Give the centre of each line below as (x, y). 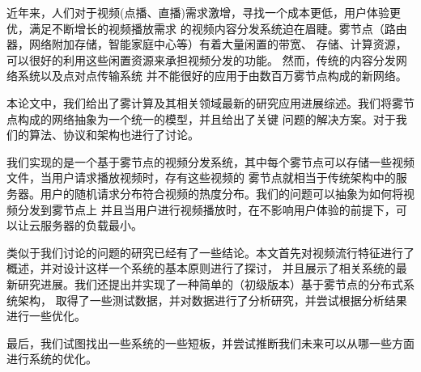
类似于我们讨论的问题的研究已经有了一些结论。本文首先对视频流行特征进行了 (210, 252)
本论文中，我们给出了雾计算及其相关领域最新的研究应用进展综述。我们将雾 (205, 102)
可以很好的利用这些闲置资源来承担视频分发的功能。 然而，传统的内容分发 (201, 59)
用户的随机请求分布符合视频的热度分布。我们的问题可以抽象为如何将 (221, 193)
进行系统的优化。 (52, 359)
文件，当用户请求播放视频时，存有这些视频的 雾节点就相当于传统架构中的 (201, 178)
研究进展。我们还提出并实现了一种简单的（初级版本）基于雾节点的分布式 (210, 283)
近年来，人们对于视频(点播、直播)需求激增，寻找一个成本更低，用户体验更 (204, 12)
